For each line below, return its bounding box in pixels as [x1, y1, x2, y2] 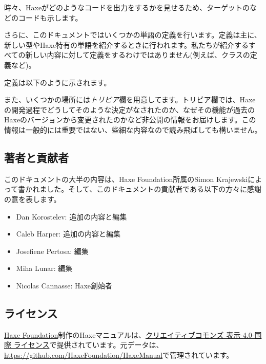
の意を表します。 [4, 193, 61, 204]
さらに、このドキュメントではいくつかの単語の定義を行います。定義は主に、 [4, 29, 261, 40]
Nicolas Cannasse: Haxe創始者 [16, 280, 113, 290]
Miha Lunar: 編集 [16, 263, 73, 274]
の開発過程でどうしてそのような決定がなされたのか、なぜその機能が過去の [4, 104, 255, 115]
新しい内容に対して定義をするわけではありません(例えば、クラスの [25, 49, 250, 60]
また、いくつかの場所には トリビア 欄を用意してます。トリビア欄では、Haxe [4, 94, 256, 105]
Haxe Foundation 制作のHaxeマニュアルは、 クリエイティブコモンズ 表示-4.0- [4, 329, 255, 340]
